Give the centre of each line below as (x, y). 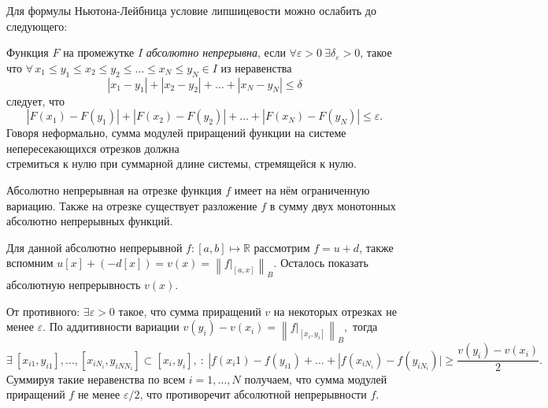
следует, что (36, 100)
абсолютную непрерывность (74, 285)
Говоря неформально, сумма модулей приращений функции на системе (176, 133)
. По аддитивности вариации (111, 326)
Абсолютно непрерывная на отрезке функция (114, 189)
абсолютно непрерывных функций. (90, 221)
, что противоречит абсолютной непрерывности (253, 394)
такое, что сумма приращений (190, 311)
